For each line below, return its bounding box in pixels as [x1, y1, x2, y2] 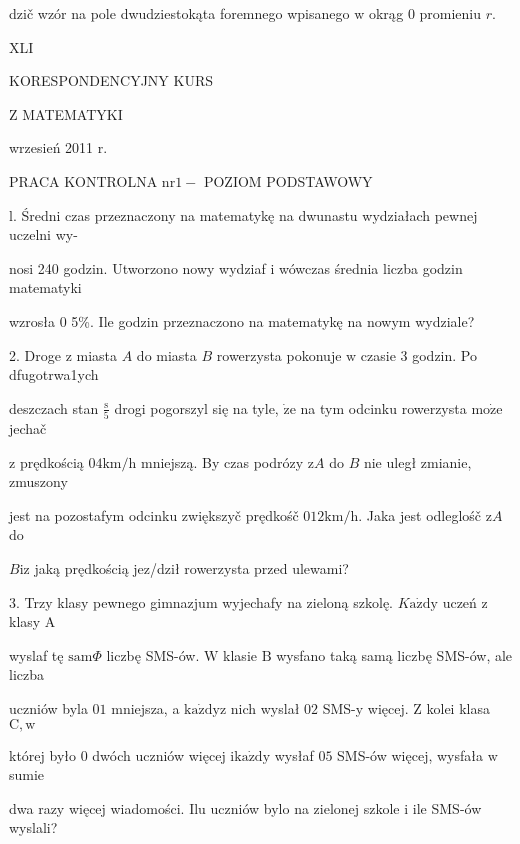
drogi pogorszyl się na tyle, [114, 397, 279, 418]
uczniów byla [9, 697, 88, 718]
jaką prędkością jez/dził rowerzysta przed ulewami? [34, 558, 349, 578]
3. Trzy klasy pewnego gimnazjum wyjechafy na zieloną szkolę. [9, 591, 394, 612]
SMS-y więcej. [322, 697, 409, 718]
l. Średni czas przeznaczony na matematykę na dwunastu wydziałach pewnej [9, 204, 478, 225]
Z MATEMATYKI [9, 103, 123, 124]
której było [9, 744, 76, 765]
